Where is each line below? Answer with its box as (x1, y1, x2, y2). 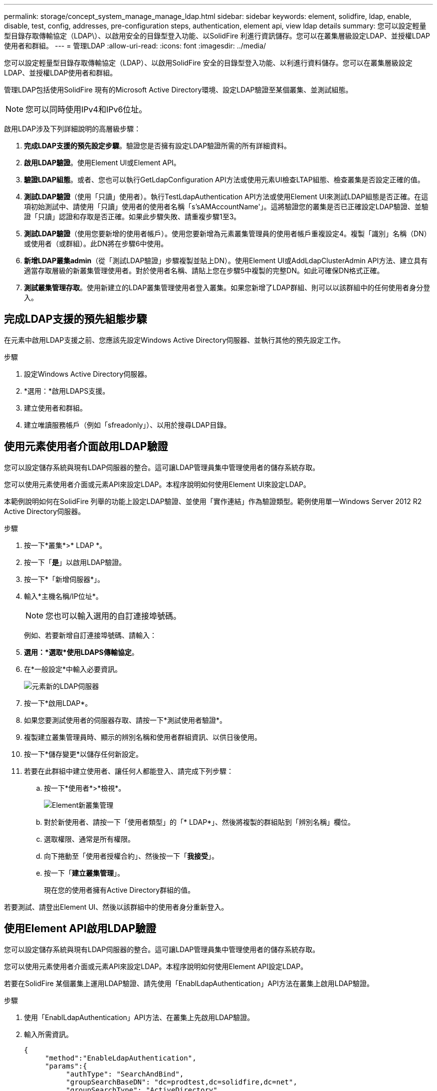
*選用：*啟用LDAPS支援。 (24, 386, 110, 395)
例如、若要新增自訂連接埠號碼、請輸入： (24, 630, 157, 639)
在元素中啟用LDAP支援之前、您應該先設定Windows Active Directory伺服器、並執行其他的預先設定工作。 (4, 335, 345, 344)
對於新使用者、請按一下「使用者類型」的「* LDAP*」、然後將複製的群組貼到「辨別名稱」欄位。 (44, 817, 355, 826)
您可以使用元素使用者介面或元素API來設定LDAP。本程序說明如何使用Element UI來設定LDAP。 (4, 480, 311, 489)
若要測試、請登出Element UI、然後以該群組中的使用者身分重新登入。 (4, 902, 228, 911)
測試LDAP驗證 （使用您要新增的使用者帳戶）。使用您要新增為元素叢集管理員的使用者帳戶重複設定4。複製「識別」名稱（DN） (24, 229, 431, 238)
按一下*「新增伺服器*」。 (24, 574, 105, 583)
